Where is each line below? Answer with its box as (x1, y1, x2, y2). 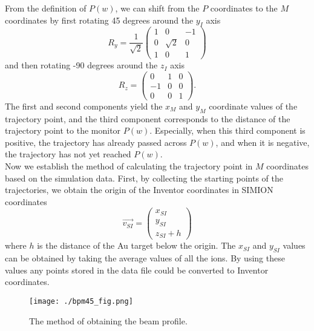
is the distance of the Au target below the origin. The (37, 239, 236, 252)
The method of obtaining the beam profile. (29, 314, 188, 327)
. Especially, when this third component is (149, 124, 306, 137)
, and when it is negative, (215, 136, 310, 148)
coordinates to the (210, 2, 278, 14)
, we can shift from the (115, 2, 200, 14)
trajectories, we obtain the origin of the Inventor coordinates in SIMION (5, 183, 273, 196)
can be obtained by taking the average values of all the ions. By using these (5, 252, 285, 264)
